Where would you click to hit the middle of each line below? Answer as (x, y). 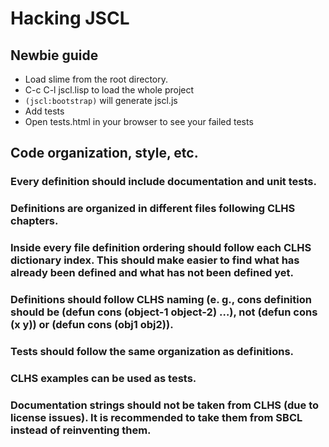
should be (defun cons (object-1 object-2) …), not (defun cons (164, 312)
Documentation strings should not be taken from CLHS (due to (165, 405)
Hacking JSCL (70, 18)
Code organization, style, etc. (104, 153)
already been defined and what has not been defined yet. (152, 273)
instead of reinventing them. (81, 430)
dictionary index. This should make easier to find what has (155, 260)
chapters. (34, 221)
